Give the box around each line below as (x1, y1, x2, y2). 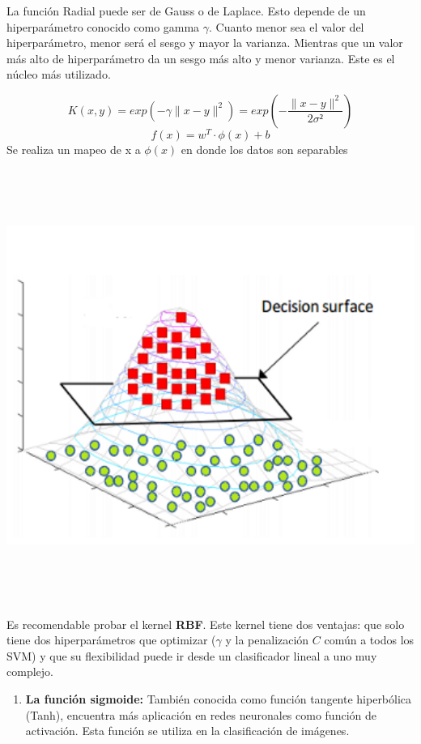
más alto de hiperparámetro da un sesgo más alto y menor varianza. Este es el (6, 49, 395, 66)
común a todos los (324, 631, 415, 648)
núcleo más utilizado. (6, 66, 111, 83)
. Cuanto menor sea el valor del (209, 18, 364, 35)
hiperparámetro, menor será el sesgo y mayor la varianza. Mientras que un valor (6, 34, 403, 51)
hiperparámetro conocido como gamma (6, 18, 200, 35)
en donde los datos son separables (181, 141, 348, 158)
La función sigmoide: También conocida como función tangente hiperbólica (25, 690, 412, 707)
